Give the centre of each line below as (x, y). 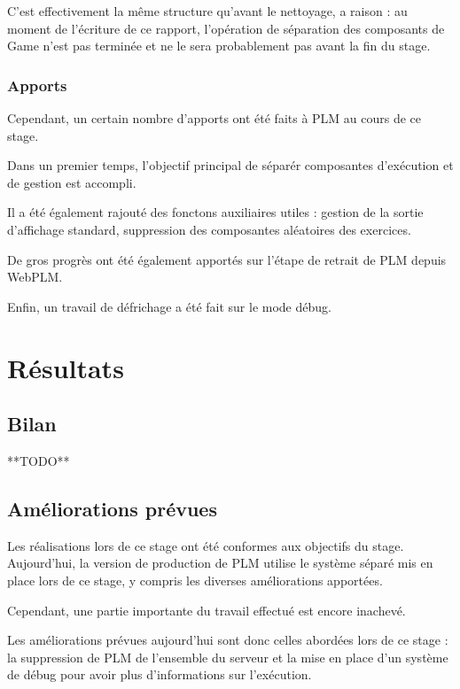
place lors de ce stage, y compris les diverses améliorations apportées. (195, 580)
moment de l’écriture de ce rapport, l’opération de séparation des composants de (226, 28)
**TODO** (39, 460)
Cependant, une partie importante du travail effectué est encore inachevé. (207, 610)
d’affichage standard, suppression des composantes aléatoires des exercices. (209, 229)
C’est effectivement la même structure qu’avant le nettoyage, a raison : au (207, 11)
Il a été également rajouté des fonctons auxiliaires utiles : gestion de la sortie (215, 212)
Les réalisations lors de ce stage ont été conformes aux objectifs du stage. (206, 545)
